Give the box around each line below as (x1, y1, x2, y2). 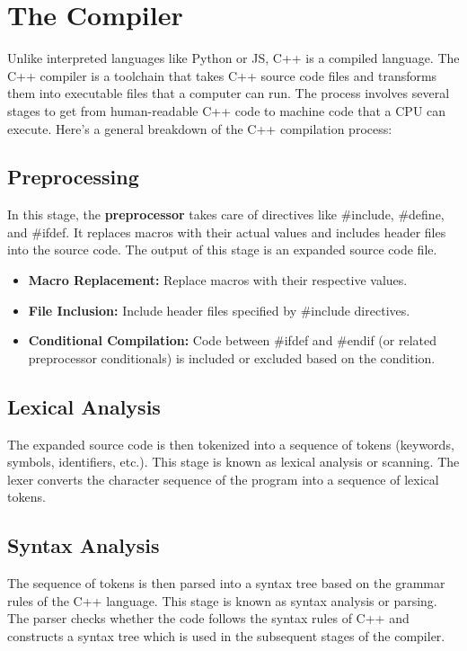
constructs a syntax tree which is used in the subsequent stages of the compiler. (7, 627, 445, 646)
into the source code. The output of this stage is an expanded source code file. (7, 240, 437, 259)
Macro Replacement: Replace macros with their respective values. (28, 271, 408, 290)
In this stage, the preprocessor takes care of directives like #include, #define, (7, 205, 445, 224)
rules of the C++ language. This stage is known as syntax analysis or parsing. (7, 591, 437, 610)
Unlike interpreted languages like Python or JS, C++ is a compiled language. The (7, 49, 460, 67)
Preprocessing (7, 163, 139, 191)
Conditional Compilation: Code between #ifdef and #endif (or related (28, 331, 437, 350)
